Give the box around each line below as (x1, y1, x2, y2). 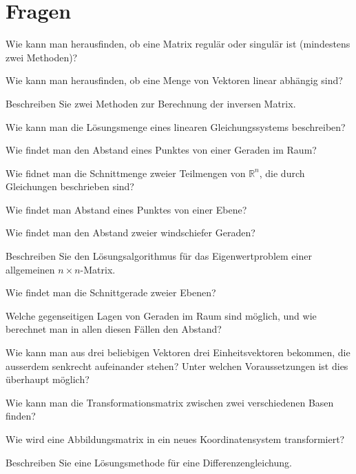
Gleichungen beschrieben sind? (6, 179, 134, 194)
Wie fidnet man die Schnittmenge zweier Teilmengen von (6, 165, 246, 180)
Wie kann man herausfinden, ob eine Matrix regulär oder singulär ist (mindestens (6, 37, 350, 51)
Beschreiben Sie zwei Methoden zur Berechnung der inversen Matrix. (6, 96, 296, 110)
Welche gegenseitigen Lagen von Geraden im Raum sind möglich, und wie (6, 308, 317, 322)
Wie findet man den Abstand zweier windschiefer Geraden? (6, 225, 255, 240)
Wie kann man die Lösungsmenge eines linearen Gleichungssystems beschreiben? (6, 119, 346, 134)
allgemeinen (6, 262, 55, 276)
